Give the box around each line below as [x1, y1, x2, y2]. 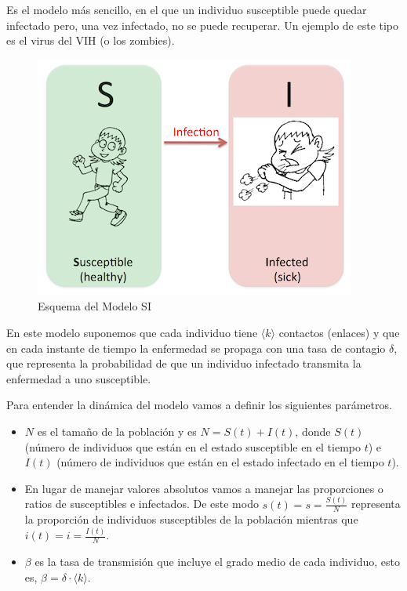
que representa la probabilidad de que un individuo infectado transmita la [6, 355, 362, 372]
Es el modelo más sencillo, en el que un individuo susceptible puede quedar [6, 2, 367, 17]
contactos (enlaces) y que [278, 324, 400, 340]
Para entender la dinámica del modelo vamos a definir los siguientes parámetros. [6, 397, 392, 413]
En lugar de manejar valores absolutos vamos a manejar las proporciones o [24, 480, 383, 496]
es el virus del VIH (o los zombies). [6, 32, 175, 49]
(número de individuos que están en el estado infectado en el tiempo [56, 454, 384, 470]
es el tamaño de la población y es [37, 422, 197, 439]
